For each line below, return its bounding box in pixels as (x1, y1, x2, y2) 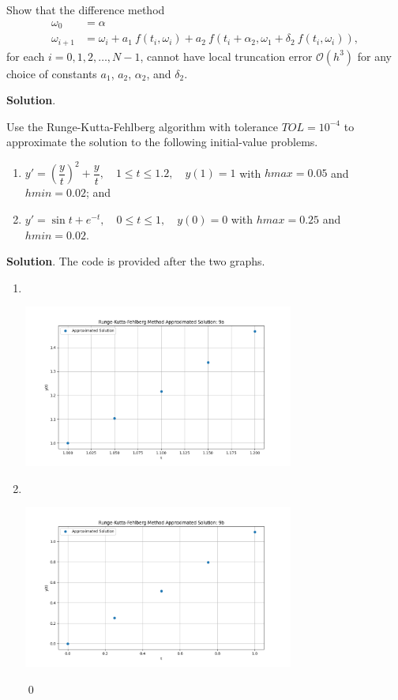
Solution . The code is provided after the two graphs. (6, 253, 265, 269)
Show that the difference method (6, 2, 165, 17)
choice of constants (6, 65, 97, 81)
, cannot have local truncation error (140, 47, 313, 64)
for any (357, 47, 392, 64)
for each (6, 47, 45, 64)
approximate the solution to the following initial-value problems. (6, 134, 318, 150)
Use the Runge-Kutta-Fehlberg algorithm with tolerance (6, 118, 278, 134)
